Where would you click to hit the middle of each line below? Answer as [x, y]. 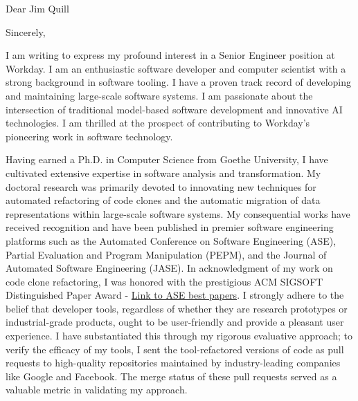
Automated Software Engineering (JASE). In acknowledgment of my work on [169, 268]
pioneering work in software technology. [89, 136]
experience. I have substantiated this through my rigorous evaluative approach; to [179, 336]
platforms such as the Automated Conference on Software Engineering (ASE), [171, 240]
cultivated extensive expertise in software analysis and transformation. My [163, 172]
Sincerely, [26, 31]
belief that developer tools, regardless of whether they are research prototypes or [177, 308]
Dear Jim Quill [37, 8]
